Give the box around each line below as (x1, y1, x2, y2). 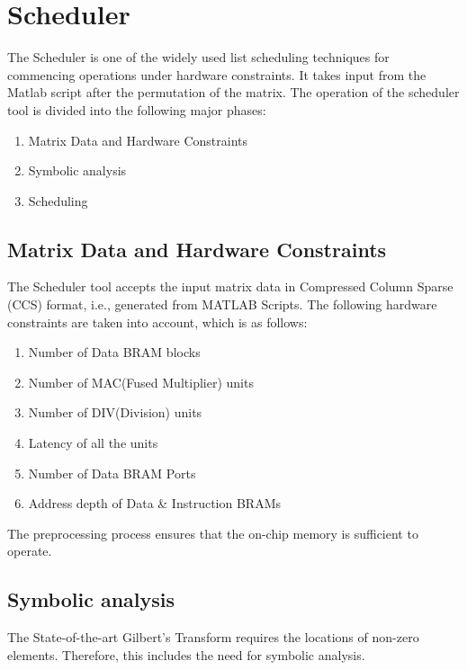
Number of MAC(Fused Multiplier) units (28, 372, 254, 391)
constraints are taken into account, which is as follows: (7, 312, 308, 331)
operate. (7, 541, 52, 560)
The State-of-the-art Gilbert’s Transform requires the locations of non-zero (7, 628, 419, 647)
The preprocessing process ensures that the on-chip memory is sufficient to (7, 523, 418, 542)
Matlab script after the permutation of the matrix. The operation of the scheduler (7, 83, 460, 102)
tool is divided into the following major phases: (7, 100, 266, 119)
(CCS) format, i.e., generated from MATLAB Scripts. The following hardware (7, 295, 437, 314)
